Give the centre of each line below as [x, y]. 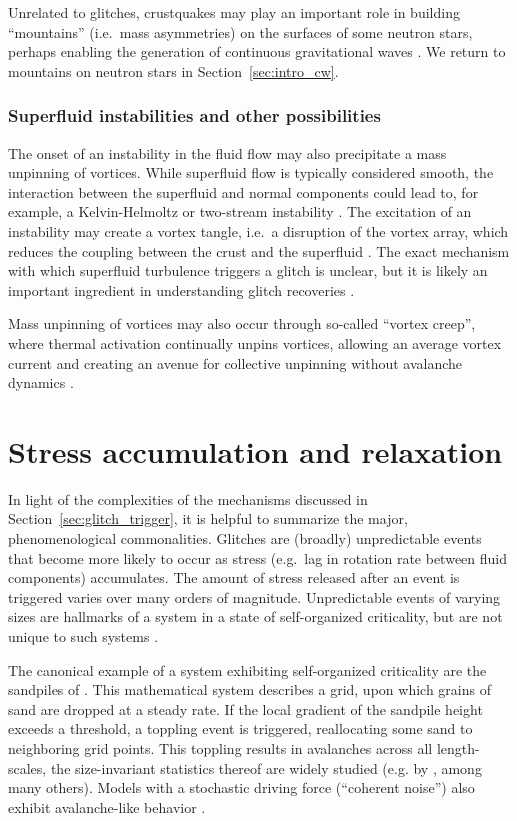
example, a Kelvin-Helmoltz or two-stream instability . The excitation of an [240, 211]
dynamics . [41, 382]
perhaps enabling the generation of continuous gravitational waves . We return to [257, 51]
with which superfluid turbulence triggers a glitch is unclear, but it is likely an [248, 270]
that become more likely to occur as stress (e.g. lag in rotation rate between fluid [258, 557]
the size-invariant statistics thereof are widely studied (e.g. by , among [266, 767]
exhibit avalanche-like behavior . [107, 806]
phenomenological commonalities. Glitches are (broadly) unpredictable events [245, 538]
